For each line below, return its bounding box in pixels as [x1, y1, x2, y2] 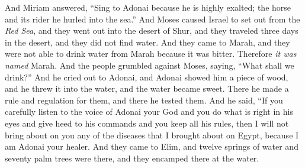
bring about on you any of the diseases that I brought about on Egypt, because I [5, 128, 299, 141]
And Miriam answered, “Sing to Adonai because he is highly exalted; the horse [5, 1, 291, 13]
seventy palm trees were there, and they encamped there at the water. [5, 151, 259, 164]
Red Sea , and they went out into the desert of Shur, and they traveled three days [5, 24, 298, 37]
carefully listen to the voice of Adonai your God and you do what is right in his [5, 105, 293, 118]
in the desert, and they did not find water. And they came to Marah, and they [5, 35, 290, 48]
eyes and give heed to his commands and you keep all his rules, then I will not [5, 117, 289, 129]
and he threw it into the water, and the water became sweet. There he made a [5, 82, 289, 95]
